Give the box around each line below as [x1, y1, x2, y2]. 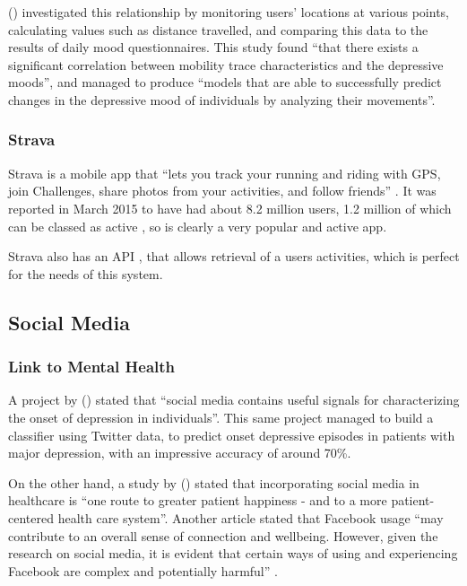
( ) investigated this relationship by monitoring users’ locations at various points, [8, 3, 449, 21]
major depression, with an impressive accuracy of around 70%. [8, 443, 351, 462]
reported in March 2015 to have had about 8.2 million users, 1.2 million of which [8, 198, 452, 217]
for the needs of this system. [8, 264, 163, 283]
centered [8, 508, 54, 527]
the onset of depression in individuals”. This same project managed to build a [8, 407, 434, 426]
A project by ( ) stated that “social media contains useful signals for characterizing [8, 390, 460, 409]
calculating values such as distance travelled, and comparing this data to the [8, 20, 428, 39]
